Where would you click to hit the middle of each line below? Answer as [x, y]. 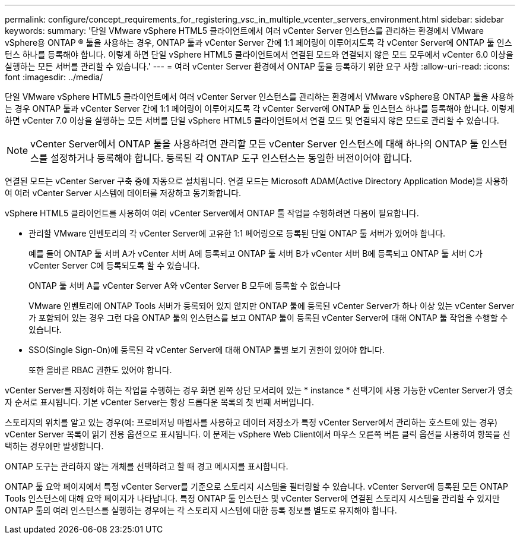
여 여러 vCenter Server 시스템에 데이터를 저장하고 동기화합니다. [123, 193]
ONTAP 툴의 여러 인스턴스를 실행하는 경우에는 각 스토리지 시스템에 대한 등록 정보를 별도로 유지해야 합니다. [201, 510]
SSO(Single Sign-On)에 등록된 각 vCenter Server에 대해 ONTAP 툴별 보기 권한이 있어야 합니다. [207, 350]
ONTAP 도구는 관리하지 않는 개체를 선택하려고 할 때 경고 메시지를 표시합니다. [147, 466]
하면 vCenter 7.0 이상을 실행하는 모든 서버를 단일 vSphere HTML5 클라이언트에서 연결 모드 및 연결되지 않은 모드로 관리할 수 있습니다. [252, 120]
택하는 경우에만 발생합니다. [54, 446]
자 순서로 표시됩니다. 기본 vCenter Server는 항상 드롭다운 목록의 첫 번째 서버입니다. [159, 402]
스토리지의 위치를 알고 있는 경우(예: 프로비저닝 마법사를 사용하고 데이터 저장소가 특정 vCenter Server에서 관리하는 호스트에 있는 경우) [251, 422]
